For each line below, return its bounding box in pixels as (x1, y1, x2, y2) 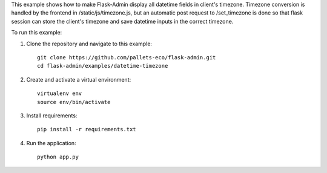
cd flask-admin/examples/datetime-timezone (37, 62, 168, 70)
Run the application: (26, 139, 76, 146)
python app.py (37, 154, 79, 160)
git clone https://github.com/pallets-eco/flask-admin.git (37, 54, 216, 60)
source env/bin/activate (37, 99, 111, 105)
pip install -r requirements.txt (37, 126, 136, 133)
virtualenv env (37, 90, 82, 97)
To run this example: (11, 29, 62, 36)
